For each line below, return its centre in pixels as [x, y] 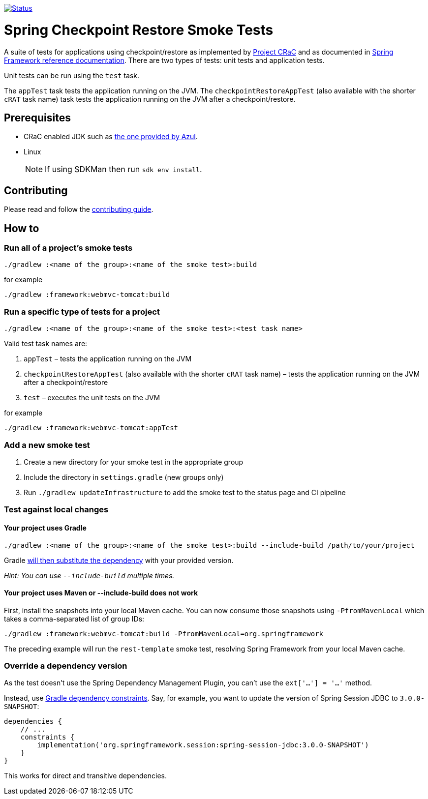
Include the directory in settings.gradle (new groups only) [124, 477]
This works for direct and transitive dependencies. [85, 776]
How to [22, 228]
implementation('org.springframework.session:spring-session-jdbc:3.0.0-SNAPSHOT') [203, 745]
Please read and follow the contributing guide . [79, 209]
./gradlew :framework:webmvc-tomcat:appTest [91, 428]
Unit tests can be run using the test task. [72, 75]
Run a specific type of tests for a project [82, 311]
